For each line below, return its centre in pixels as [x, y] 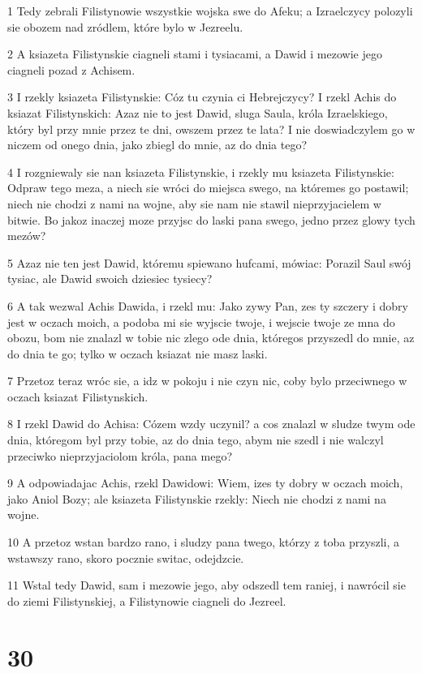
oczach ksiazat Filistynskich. [78, 396]
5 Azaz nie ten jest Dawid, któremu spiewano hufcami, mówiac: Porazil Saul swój [209, 262]
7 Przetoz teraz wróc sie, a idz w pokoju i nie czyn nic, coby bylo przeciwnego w [207, 381]
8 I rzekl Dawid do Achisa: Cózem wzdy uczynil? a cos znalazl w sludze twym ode [211, 424]
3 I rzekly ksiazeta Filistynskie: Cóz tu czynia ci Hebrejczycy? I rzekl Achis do [202, 97]
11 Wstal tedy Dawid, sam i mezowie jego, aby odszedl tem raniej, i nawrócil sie [207, 585]
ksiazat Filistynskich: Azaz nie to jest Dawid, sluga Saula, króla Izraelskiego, [198, 112]
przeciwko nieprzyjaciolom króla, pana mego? [120, 455]
